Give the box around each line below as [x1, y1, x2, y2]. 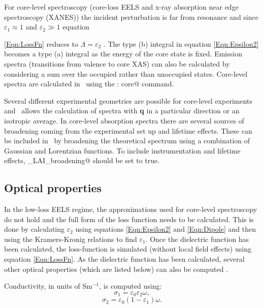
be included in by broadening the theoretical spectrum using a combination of [4, 135, 250, 146]
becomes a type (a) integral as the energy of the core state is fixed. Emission [4, 48, 242, 59]
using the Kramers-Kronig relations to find [4, 233, 137, 244]
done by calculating [4, 224, 65, 234]
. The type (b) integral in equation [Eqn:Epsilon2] [103, 38, 259, 49]
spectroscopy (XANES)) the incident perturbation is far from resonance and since [4, 11, 258, 22]
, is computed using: [99, 281, 162, 291]
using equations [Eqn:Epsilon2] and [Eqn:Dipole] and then [75, 224, 256, 234]
